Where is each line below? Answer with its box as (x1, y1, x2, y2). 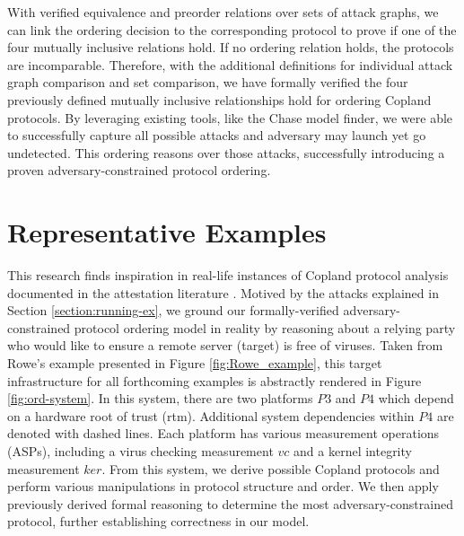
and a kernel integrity (293, 442, 412, 460)
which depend (378, 389, 454, 408)
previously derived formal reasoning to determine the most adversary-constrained (7, 494, 453, 513)
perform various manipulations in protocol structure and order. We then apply (7, 477, 439, 496)
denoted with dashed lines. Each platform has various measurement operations (7, 424, 440, 443)
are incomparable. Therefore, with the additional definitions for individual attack (7, 55, 453, 74)
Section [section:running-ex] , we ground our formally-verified (7, 301, 339, 320)
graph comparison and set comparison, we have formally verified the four (7, 73, 408, 92)
